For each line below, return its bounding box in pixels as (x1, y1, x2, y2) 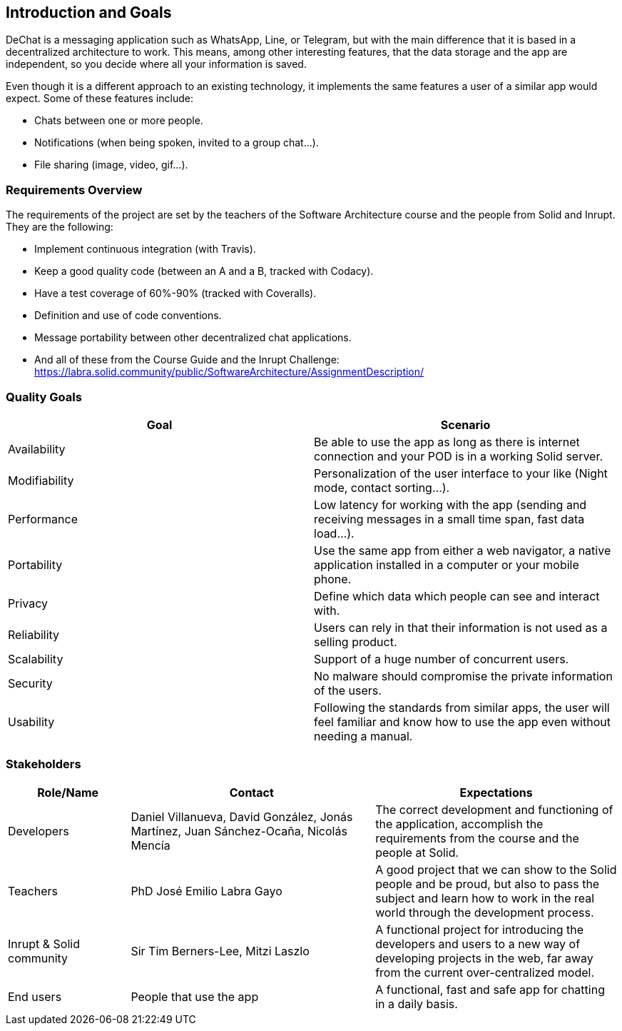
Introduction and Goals (6, 4, 172, 21)
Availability (8, 441, 66, 456)
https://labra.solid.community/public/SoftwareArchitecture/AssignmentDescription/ (34, 366, 424, 378)
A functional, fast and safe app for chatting (375, 982, 605, 997)
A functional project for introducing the (375, 922, 583, 937)
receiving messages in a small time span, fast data (314, 511, 585, 526)
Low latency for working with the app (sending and (314, 497, 587, 512)
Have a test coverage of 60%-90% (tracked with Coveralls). (34, 287, 317, 300)
